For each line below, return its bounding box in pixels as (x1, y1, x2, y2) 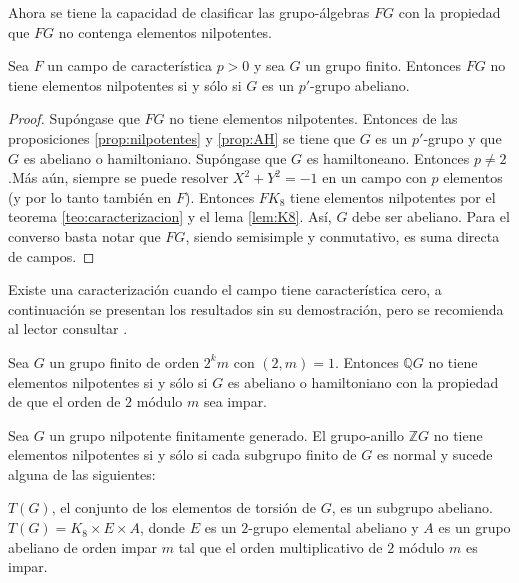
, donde (139, 517, 185, 538)
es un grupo (438, 517, 511, 538)
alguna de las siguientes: (8, 463, 156, 484)
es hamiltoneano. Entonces (306, 147, 470, 168)
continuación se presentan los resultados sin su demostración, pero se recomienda (8, 298, 504, 319)
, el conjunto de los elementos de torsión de (51, 497, 316, 518)
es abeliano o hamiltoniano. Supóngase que (23, 147, 287, 168)
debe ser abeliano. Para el (352, 206, 510, 227)
